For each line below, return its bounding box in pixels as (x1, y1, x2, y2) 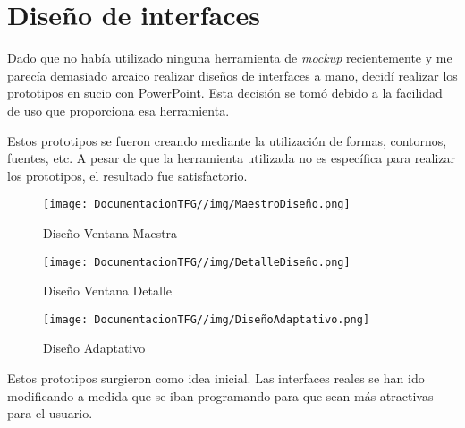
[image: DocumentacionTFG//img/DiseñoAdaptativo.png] (43, 312, 370, 326)
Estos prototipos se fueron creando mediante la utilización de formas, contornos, (7, 131, 447, 150)
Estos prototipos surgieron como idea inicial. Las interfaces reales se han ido (7, 369, 425, 388)
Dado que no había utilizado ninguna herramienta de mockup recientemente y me (7, 48, 452, 67)
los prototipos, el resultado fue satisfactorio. (7, 166, 248, 184)
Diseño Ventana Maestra (43, 223, 178, 242)
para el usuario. (7, 404, 93, 423)
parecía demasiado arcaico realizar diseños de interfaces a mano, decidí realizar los (7, 65, 458, 84)
